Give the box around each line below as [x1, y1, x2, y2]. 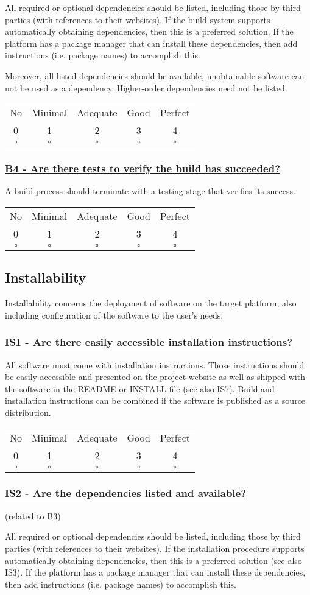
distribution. [5, 406, 51, 418]
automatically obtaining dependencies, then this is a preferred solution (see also [5, 554, 302, 566]
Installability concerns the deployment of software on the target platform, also [5, 297, 297, 309]
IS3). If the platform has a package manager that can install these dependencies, [5, 566, 306, 579]
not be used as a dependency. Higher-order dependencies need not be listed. [5, 81, 287, 94]
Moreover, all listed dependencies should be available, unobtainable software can [5, 69, 305, 82]
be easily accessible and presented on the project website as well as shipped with [5, 370, 305, 383]
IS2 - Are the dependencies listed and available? [5, 485, 247, 501]
